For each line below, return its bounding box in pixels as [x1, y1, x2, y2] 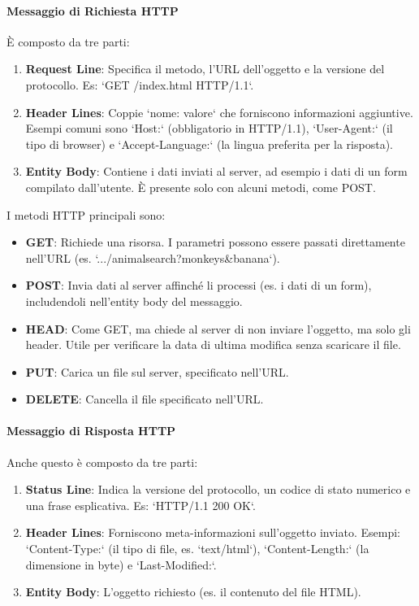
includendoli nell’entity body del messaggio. [25, 292, 243, 309]
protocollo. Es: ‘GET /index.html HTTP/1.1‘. [25, 76, 254, 93]
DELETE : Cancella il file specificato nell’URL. [25, 390, 264, 408]
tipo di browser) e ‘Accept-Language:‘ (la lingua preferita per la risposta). [25, 135, 393, 152]
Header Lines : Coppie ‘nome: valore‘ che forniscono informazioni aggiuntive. [25, 103, 413, 120]
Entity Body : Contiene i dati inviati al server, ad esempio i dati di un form [25, 163, 408, 180]
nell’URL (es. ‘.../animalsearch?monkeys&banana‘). [25, 249, 280, 266]
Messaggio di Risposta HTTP [6, 422, 176, 439]
